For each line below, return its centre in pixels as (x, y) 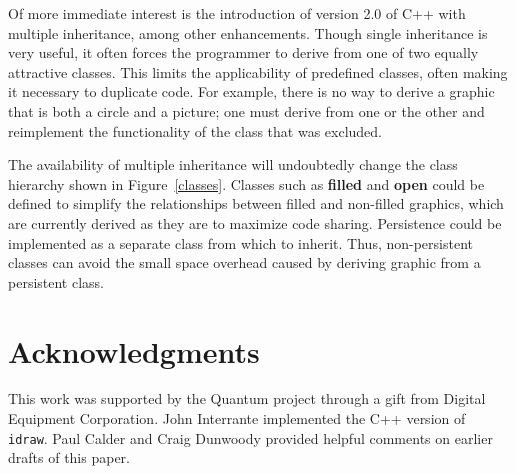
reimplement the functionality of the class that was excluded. (195, 130)
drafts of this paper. (69, 457)
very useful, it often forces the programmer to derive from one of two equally (243, 52)
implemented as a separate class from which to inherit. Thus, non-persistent (240, 242)
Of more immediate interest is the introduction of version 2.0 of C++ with (237, 13)
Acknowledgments (134, 350)
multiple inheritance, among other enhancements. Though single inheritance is (248, 32)
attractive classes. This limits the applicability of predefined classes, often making (258, 71)
